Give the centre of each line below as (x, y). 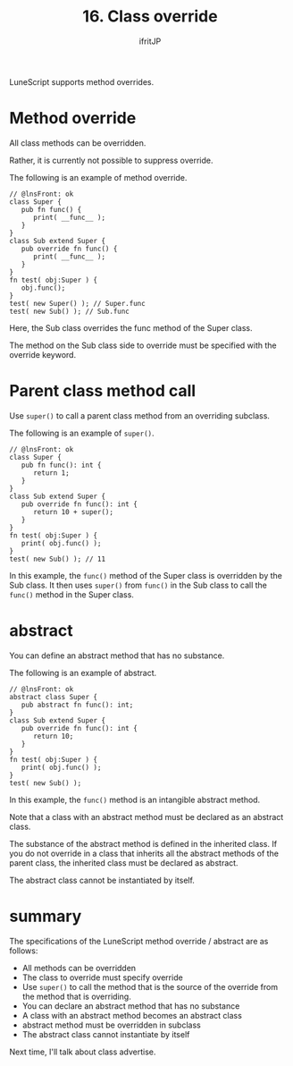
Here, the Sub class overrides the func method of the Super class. (131, 327)
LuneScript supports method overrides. (82, 81)
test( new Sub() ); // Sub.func (69, 311)
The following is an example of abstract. (83, 673)
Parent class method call (103, 391)
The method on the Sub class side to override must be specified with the (143, 345)
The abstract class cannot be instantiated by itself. (102, 880)
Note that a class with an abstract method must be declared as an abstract (146, 816)
